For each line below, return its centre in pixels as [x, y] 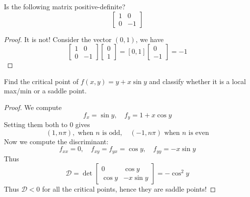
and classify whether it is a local [198, 81]
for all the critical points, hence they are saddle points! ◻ [129, 189]
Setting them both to [36, 124]
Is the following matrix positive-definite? [65, 6]
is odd [111, 133]
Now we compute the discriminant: [56, 141]
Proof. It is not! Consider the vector [58, 39]
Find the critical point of [41, 81]
